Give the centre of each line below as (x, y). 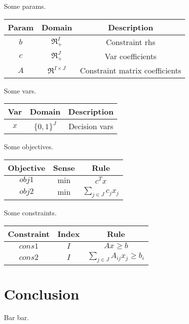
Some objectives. (29, 147)
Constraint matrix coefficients (131, 70)
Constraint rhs (131, 42)
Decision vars (91, 126)
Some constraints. (30, 212)
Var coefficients (131, 56)
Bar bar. (17, 317)
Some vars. (20, 90)
